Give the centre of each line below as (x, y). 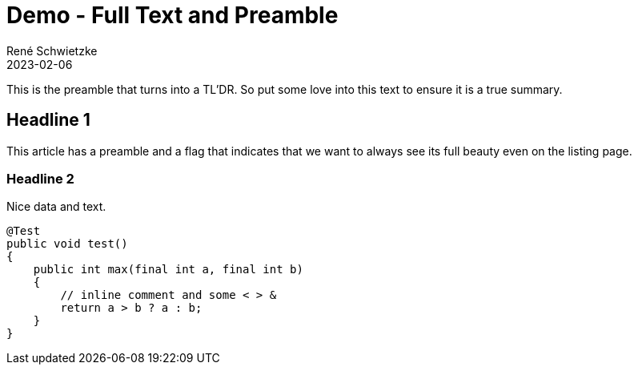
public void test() (67, 244)
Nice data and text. (56, 207)
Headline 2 (40, 178)
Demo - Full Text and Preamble (173, 15)
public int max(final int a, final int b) (168, 270)
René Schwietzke (52, 50)
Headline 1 (48, 120)
